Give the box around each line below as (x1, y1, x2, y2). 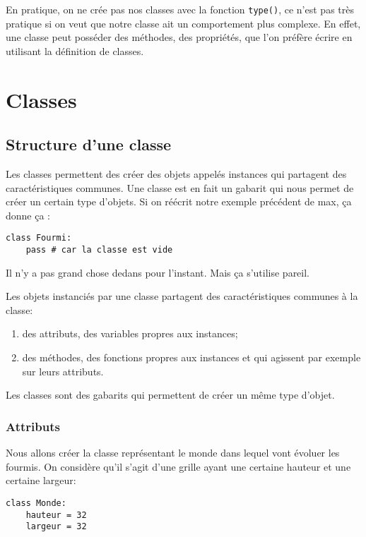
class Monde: (6, 497, 66, 508)
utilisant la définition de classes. (6, 43, 144, 58)
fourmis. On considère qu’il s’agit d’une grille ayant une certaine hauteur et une (6, 459, 351, 473)
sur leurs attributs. (22, 363, 104, 378)
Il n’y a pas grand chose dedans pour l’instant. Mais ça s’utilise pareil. (6, 265, 310, 279)
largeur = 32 (25, 521, 87, 532)
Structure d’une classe (6, 133, 172, 155)
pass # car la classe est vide (25, 245, 173, 255)
